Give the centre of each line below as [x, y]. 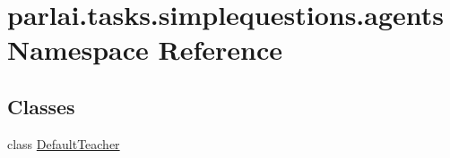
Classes [41, 106]
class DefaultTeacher [64, 143]
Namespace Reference [145, 50]
